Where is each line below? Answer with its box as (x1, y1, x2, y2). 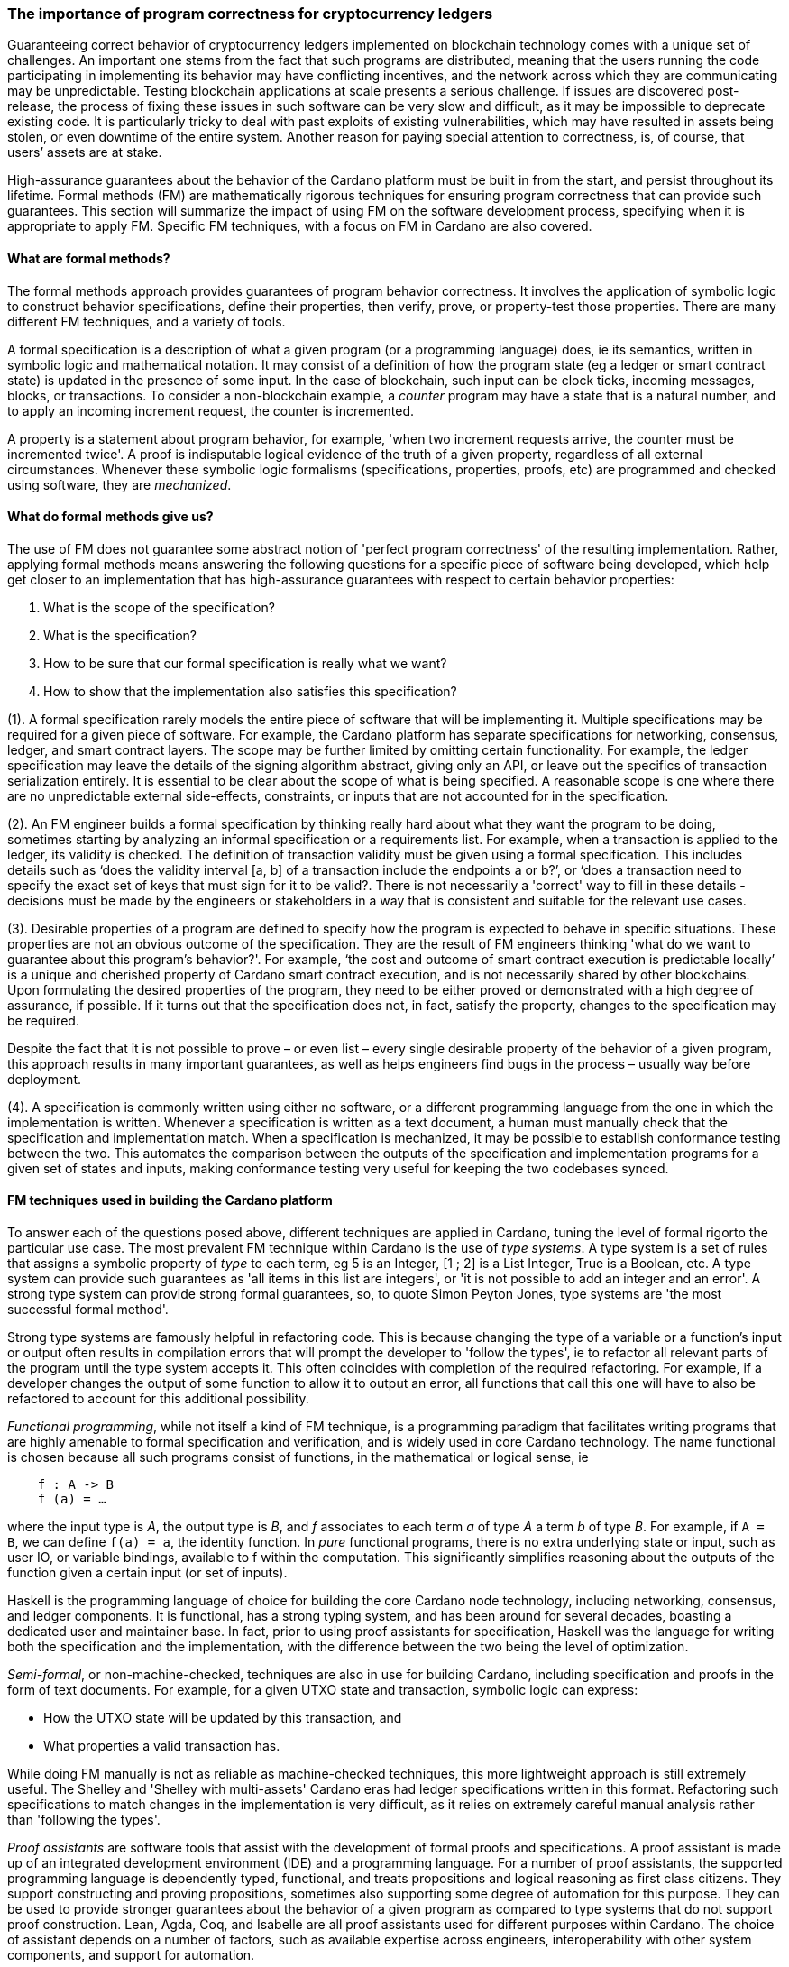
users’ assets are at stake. (7, 144, 162, 161)
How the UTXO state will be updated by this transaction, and (43, 1710, 402, 1726)
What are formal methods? (7, 250, 170, 266)
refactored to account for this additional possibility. (7, 1391, 309, 1407)
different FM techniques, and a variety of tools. (7, 313, 286, 329)
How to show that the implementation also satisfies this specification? (43, 683, 457, 699)
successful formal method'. (7, 1301, 169, 1318)
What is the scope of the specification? (43, 599, 275, 615)
